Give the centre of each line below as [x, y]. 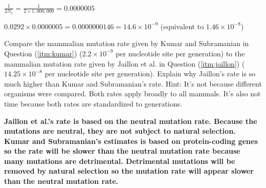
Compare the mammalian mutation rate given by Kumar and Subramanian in [127, 43]
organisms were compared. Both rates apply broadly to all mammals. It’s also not [132, 93]
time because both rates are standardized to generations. [93, 103]
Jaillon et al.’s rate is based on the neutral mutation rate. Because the [131, 121]
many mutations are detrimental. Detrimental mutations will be [120, 161]
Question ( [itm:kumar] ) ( [43, 53]
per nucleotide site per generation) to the [180, 53]
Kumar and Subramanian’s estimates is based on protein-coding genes [131, 141]
